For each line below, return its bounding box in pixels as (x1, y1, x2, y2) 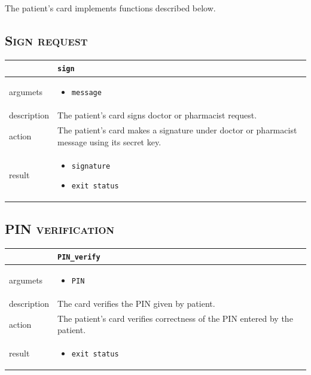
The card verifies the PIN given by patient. (57, 297, 215, 309)
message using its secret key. (57, 135, 161, 148)
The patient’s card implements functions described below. (5, 2, 216, 14)
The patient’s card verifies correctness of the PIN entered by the (57, 312, 293, 324)
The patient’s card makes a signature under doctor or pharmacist (57, 124, 297, 136)
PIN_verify (57, 253, 100, 262)
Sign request (5, 31, 88, 50)
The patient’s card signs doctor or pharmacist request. (57, 109, 257, 121)
